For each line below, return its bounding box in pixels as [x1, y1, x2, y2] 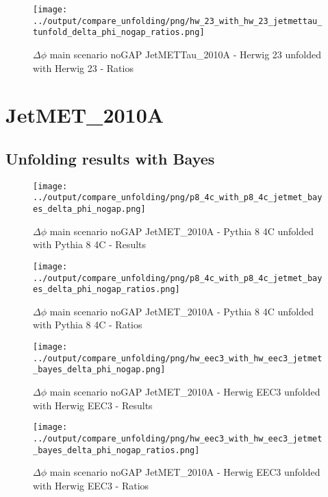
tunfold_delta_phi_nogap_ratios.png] [33, 27, 205, 38]
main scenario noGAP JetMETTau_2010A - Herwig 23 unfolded [49, 47, 322, 61]
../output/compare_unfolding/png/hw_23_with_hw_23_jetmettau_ [33, 16, 323, 26]
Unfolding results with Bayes [5, 147, 215, 169]
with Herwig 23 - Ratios [33, 60, 134, 75]
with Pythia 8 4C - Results [33, 237, 147, 252]
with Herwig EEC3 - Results [33, 398, 153, 412]
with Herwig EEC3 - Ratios [33, 478, 149, 492]
